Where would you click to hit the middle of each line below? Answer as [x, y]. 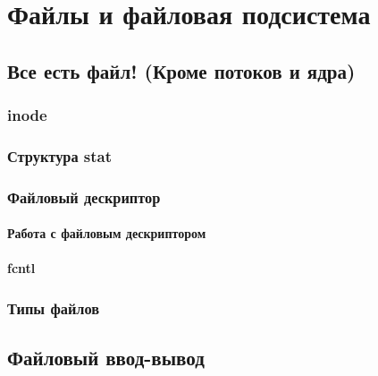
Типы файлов [54, 308]
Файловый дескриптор [84, 197]
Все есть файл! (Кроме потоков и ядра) [181, 70]
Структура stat [60, 155]
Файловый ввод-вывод [106, 358]
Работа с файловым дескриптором [107, 233]
